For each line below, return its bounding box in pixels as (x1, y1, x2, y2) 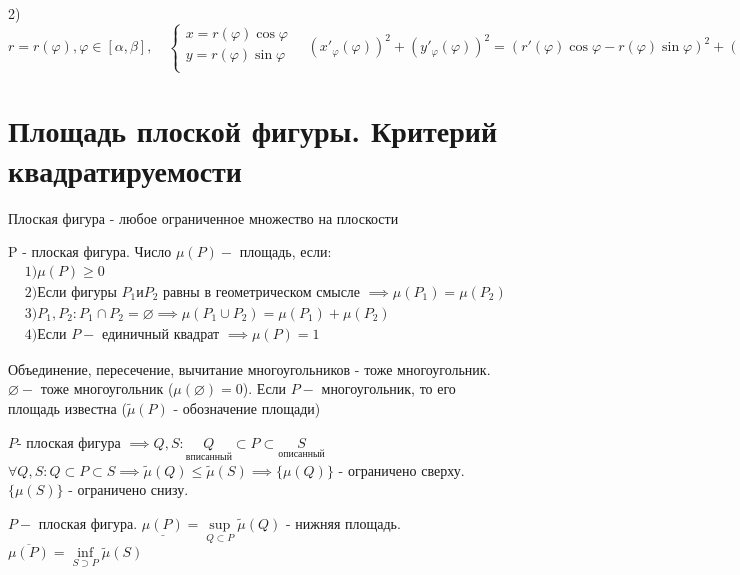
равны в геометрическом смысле (163, 285, 361, 300)
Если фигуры (37, 285, 117, 300)
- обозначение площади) (173, 398, 321, 418)
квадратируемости (8, 149, 242, 190)
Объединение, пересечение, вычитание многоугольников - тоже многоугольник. (8, 358, 491, 379)
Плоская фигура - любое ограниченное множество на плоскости (8, 207, 399, 228)
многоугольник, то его (321, 378, 456, 399)
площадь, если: (239, 241, 332, 262)
